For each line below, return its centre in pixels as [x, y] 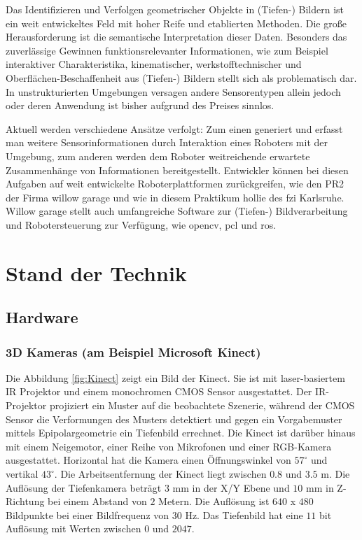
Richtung [25, 501]
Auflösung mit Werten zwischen [74, 528]
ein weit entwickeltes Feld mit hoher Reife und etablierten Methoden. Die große [176, 23]
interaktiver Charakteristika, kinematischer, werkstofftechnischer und [154, 64]
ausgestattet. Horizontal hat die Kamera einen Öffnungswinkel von [148, 460]
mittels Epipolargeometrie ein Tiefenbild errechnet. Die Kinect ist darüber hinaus [181, 433]
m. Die [335, 474]
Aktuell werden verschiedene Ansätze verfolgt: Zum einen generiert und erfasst [174, 128]
